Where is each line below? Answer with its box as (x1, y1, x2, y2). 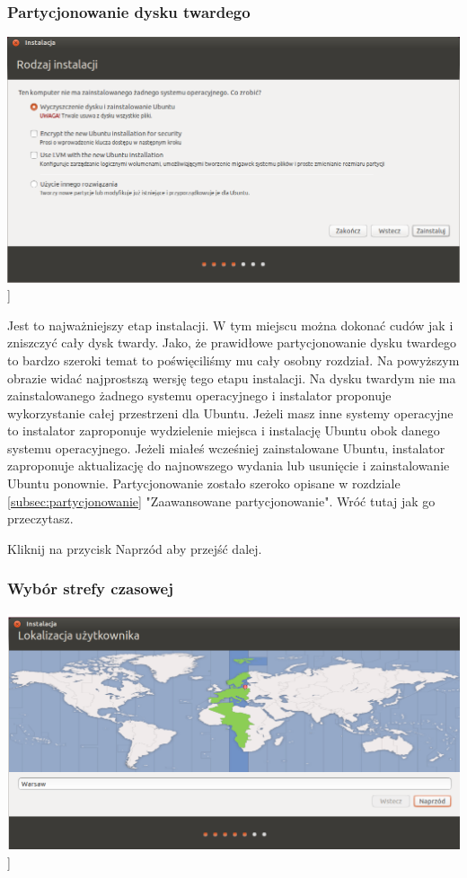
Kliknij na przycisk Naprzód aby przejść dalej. (7, 539, 262, 558)
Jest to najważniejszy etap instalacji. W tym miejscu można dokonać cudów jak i (7, 315, 454, 334)
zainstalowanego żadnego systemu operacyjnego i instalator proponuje (7, 386, 392, 405)
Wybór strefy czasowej (7, 577, 173, 600)
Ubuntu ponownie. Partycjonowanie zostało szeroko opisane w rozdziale (7, 474, 401, 493)
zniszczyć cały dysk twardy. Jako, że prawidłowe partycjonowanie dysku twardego (7, 333, 456, 352)
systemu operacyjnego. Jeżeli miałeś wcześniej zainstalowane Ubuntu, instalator (7, 438, 445, 457)
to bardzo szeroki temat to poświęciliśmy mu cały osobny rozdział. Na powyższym (7, 350, 460, 369)
